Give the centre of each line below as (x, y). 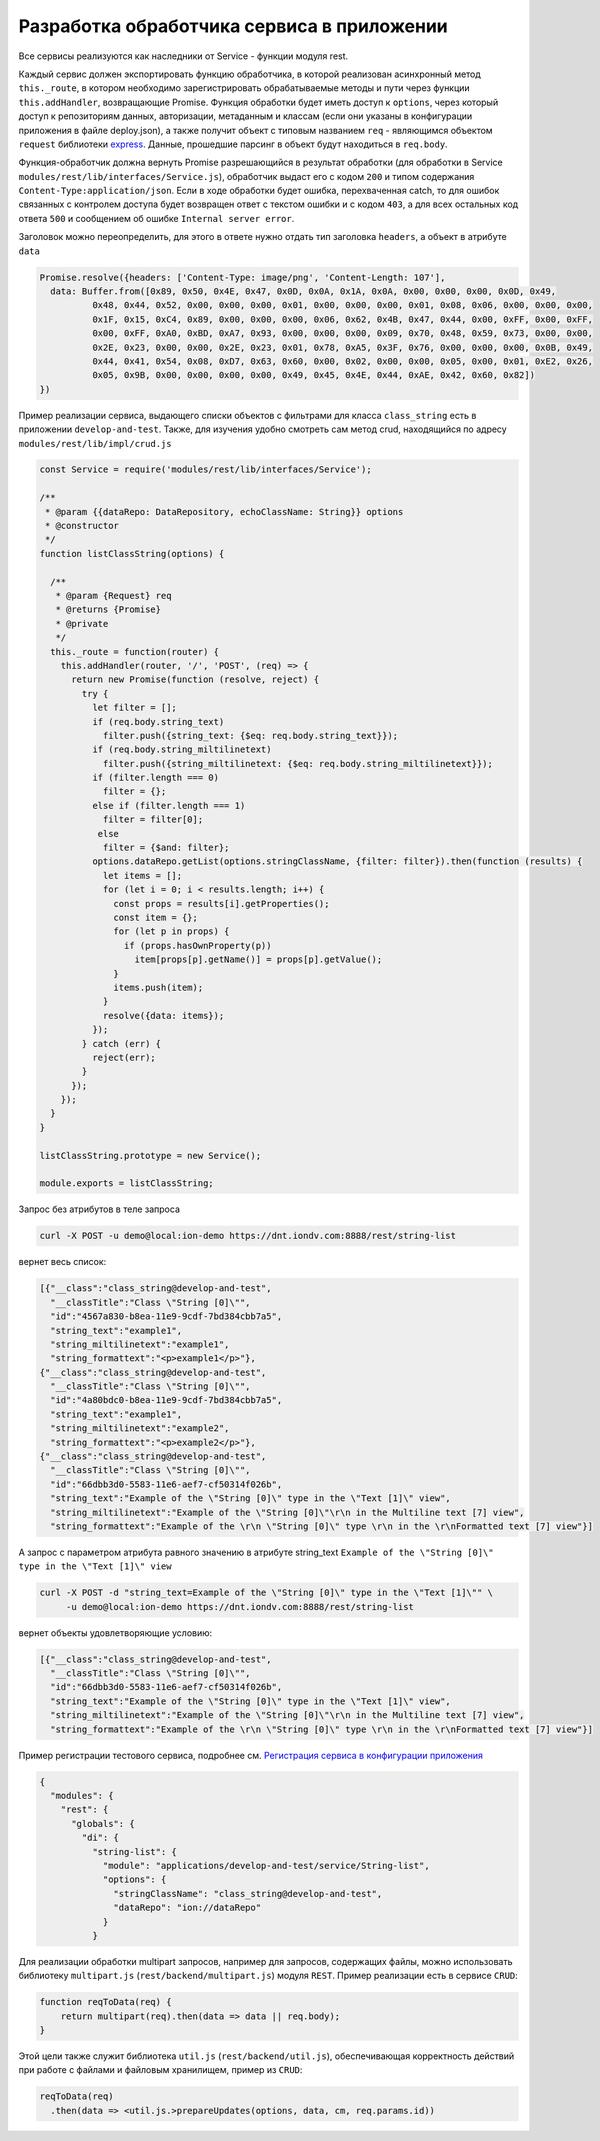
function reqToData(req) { (105, 2002)
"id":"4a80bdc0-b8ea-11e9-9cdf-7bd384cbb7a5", (166, 1400)
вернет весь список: (62, 1262)
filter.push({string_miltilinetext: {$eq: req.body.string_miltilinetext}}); (298, 763)
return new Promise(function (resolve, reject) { (195, 679)
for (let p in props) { (171, 931)
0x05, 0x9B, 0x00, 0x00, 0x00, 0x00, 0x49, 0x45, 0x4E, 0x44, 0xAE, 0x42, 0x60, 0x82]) (313, 375)
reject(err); (124, 1057)
